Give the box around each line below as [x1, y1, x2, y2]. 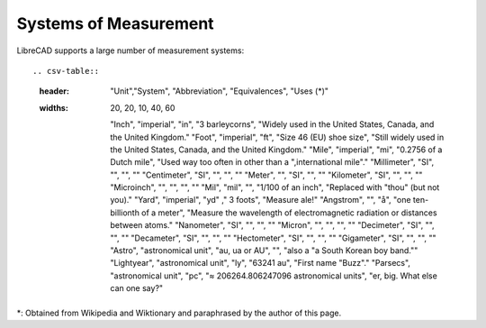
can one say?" [110, 283, 164, 294]
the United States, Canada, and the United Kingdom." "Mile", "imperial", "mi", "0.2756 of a [110, 144, 443, 155]
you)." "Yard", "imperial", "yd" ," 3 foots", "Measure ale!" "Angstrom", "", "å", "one [110, 195, 411, 205]
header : [39, 86, 69, 96]
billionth [110, 207, 139, 218]
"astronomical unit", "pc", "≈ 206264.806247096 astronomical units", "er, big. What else [110, 270, 438, 281]
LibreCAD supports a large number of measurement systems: [16, 45, 245, 56]
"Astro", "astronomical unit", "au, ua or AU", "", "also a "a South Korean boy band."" [110, 245, 418, 256]
